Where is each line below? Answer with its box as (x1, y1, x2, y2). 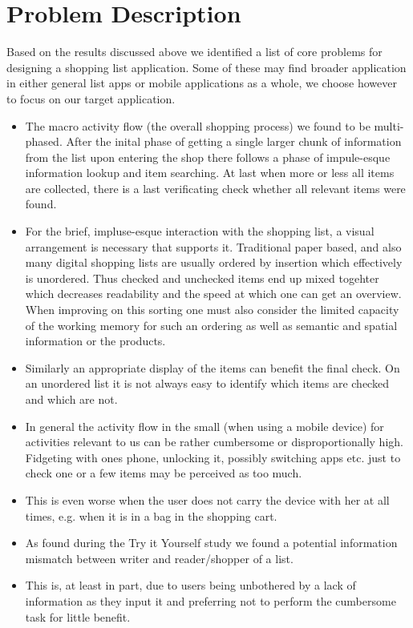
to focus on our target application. (6, 90, 176, 107)
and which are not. (25, 391, 118, 407)
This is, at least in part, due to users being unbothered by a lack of (25, 577, 356, 594)
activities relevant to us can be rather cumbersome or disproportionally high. (25, 433, 403, 450)
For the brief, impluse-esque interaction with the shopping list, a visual (25, 223, 375, 240)
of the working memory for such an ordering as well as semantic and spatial (25, 316, 398, 333)
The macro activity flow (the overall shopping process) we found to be (25, 117, 370, 134)
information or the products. (25, 332, 166, 349)
